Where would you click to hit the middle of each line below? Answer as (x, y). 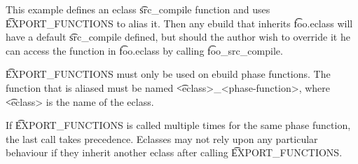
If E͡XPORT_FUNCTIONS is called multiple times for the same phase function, (178, 125)
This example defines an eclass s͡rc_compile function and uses (138, 9)
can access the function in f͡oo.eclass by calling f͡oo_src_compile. (144, 50)
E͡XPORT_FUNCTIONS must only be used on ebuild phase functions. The (168, 74)
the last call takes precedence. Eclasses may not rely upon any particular (162, 138)
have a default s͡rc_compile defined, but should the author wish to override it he (178, 37)
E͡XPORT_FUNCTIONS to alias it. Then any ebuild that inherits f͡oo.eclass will (179, 23)
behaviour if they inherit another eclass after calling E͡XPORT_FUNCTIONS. (174, 152)
